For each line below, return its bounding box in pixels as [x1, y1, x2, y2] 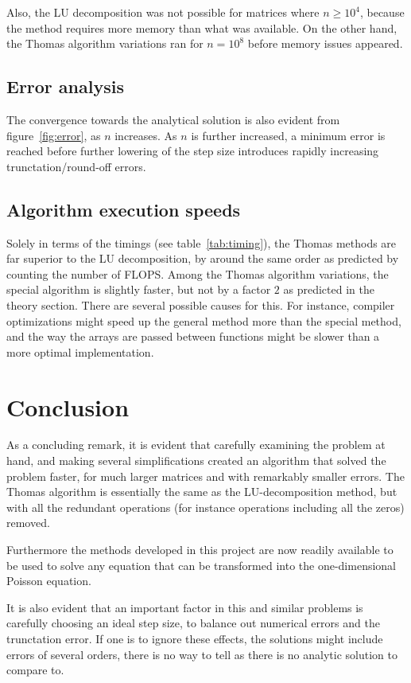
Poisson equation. [6, 572, 91, 589]
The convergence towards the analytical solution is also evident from [6, 111, 340, 127]
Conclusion [6, 390, 130, 423]
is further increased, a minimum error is [191, 127, 386, 143]
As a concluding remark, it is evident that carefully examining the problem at [6, 436, 386, 453]
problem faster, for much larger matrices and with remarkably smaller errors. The [6, 467, 405, 484]
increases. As [114, 127, 177, 143]
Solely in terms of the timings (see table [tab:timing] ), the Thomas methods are [6, 234, 397, 251]
